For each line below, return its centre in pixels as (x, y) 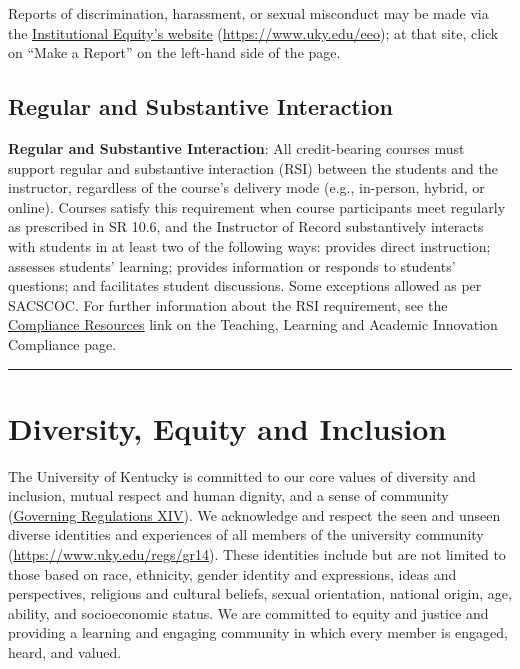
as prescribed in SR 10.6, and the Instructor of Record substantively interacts (246, 226)
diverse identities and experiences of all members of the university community (246, 534)
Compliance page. (62, 343)
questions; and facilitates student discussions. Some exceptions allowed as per (245, 285)
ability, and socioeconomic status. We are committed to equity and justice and (248, 612)
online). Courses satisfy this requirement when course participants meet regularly (257, 206)
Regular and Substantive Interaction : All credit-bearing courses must (236, 147)
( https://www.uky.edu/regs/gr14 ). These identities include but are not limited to (257, 554)
